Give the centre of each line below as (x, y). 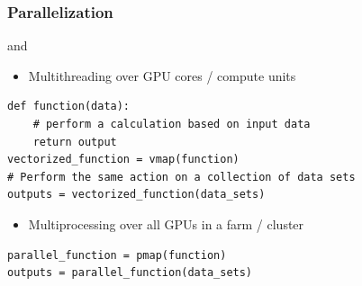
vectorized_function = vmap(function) (123, 160)
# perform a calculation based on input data (172, 124)
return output (75, 142)
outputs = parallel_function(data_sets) (130, 273)
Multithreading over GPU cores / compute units (162, 75)
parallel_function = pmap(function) (117, 255)
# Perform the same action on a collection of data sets (181, 177)
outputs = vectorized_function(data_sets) (136, 195)
